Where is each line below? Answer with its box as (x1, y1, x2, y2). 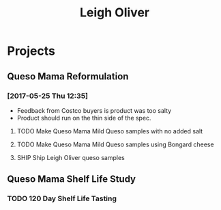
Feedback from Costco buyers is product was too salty (16, 106, 172, 114)
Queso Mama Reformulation (7, 70, 129, 82)
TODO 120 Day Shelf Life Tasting (7, 194, 117, 203)
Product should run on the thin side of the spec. (16, 114, 151, 122)
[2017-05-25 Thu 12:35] (7, 91, 89, 101)
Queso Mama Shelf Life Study (7, 173, 136, 185)
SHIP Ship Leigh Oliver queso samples (16, 153, 125, 161)
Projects (7, 43, 56, 59)
